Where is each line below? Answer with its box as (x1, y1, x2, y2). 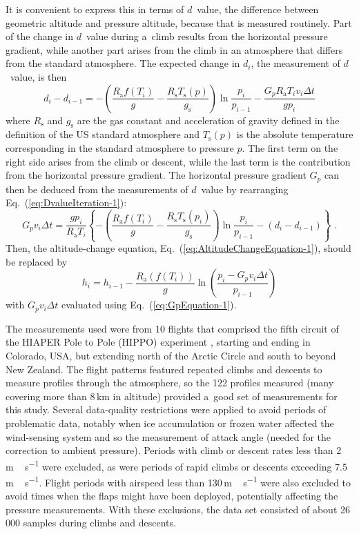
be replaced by (6, 254, 68, 268)
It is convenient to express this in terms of (6, 2, 184, 16)
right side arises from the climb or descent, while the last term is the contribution (6, 154, 351, 168)
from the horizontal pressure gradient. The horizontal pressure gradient (6, 168, 307, 182)
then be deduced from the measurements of (6, 181, 188, 196)
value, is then (10, 69, 67, 83)
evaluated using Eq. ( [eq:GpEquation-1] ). (61, 297, 237, 312)
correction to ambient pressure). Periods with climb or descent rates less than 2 (6, 443, 342, 457)
